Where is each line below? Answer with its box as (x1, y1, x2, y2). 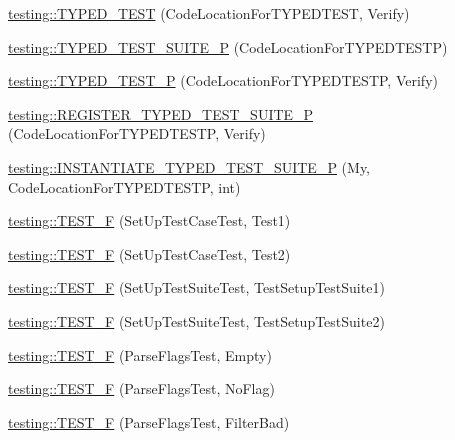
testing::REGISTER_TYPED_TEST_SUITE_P (8, 103, 314, 124)
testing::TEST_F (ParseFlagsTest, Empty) (8, 344, 272, 365)
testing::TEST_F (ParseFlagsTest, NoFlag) (8, 378, 275, 399)
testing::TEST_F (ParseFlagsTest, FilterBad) (8, 411, 290, 432)
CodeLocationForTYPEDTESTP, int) (8, 176, 241, 197)
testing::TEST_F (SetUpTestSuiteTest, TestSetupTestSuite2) (8, 310, 385, 331)
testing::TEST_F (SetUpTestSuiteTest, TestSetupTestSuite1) (8, 277, 385, 298)
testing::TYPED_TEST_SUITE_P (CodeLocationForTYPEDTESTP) (8, 36, 448, 57)
